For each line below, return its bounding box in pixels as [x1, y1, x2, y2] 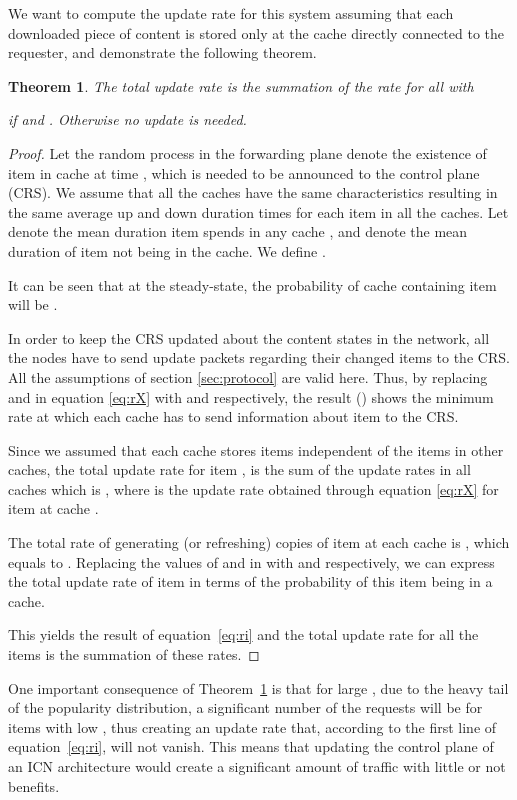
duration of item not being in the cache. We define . [8, 240, 326, 261]
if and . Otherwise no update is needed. [8, 109, 247, 130]
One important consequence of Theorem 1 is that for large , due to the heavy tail [8, 677, 509, 698]
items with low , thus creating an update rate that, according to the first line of [8, 716, 497, 737]
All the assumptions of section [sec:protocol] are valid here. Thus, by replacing [8, 366, 488, 387]
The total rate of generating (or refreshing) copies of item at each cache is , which [8, 532, 510, 553]
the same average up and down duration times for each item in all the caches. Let [8, 201, 509, 222]
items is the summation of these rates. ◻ [8, 644, 260, 665]
